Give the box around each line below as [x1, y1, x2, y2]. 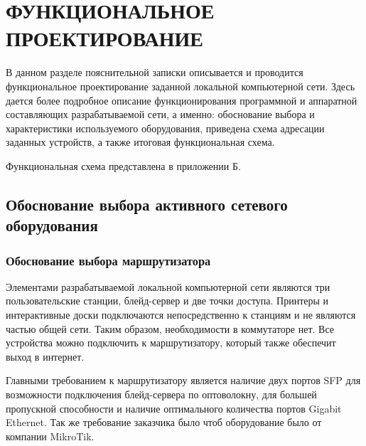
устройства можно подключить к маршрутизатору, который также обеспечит [6, 335, 336, 350]
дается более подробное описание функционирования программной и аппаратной [6, 92, 357, 107]
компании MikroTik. [6, 428, 95, 443]
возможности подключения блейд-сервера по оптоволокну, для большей [6, 387, 317, 402]
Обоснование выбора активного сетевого [6, 193, 288, 215]
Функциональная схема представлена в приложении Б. [6, 158, 241, 173]
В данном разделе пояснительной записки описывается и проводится [6, 65, 303, 80]
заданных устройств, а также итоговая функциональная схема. [6, 134, 275, 149]
